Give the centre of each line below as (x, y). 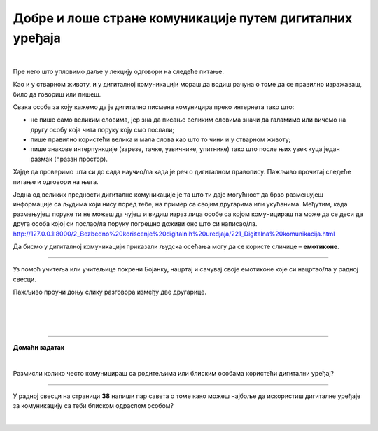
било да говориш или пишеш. (57, 94)
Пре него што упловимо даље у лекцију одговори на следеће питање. (118, 71)
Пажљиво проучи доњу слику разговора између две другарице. (110, 292)
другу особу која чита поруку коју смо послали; (103, 129)
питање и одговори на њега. (56, 181)
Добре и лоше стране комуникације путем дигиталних (183, 18)
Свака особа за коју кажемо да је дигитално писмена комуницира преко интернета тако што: (154, 107)
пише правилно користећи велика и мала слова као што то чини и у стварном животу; (161, 139)
